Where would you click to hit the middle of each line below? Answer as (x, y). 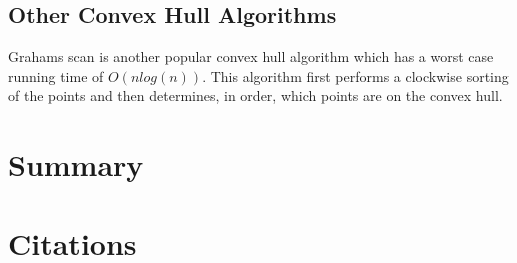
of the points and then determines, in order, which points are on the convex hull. (255, 95)
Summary (76, 164)
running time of (56, 75)
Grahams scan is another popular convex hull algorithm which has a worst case (251, 56)
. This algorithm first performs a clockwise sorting (355, 75)
